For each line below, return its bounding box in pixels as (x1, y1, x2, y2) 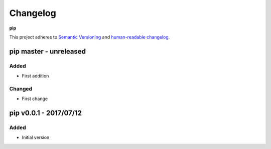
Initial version (22, 134, 50, 140)
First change (22, 95, 48, 102)
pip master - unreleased (9, 47, 86, 55)
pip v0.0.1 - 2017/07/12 (9, 109, 82, 117)
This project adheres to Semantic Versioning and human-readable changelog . (9, 34, 170, 40)
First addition (22, 73, 49, 79)
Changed (9, 85, 33, 92)
